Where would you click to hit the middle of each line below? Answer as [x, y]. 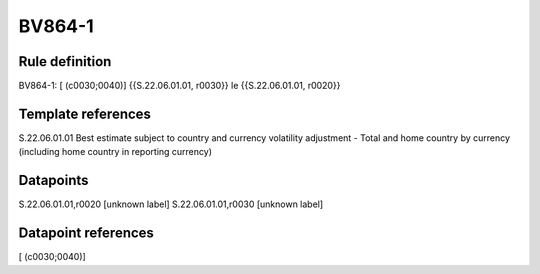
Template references [85, 113]
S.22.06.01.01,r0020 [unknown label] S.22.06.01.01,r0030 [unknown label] [171, 204]
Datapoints [53, 180]
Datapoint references [86, 233]
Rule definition [65, 61]
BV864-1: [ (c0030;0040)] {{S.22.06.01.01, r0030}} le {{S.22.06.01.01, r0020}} [179, 86]
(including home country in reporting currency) [115, 152]
